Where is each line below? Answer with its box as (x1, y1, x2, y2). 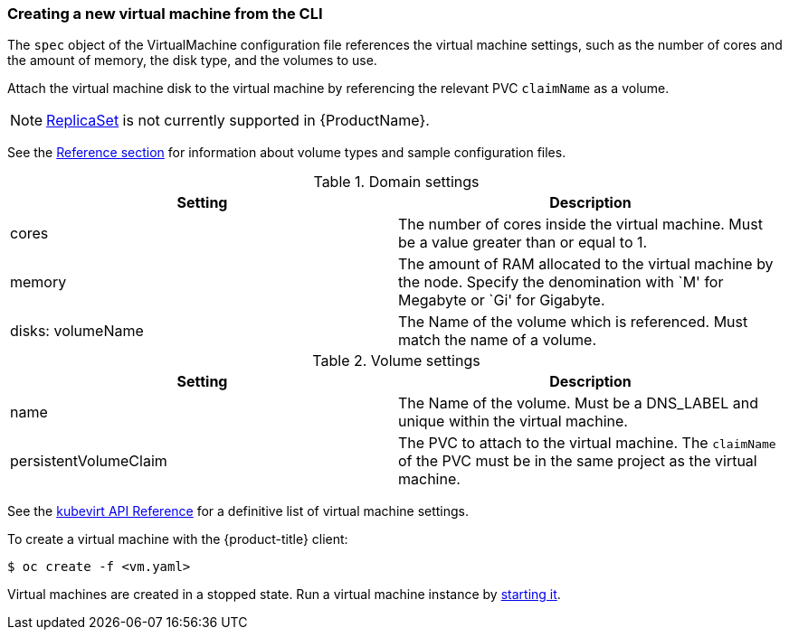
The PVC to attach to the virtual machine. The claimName (398, 434, 776, 453)
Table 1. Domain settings (313, 173, 480, 192)
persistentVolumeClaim (10, 452, 167, 471)
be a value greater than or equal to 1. (398, 233, 648, 252)
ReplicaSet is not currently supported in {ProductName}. (46, 111, 430, 130)
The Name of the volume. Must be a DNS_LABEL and (398, 394, 758, 413)
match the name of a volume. (398, 331, 597, 350)
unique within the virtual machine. (398, 412, 628, 431)
